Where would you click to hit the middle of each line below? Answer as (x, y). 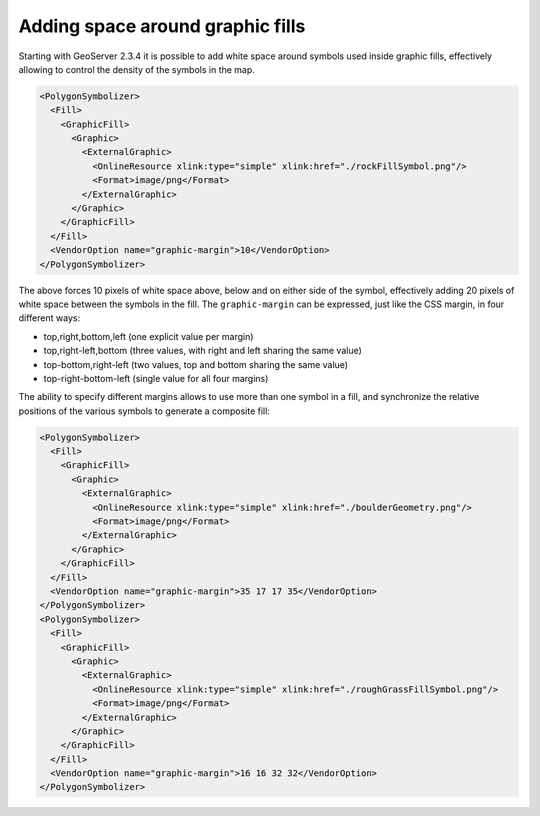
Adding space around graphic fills (162, 26)
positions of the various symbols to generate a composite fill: (144, 411)
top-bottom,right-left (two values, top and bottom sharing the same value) (196, 364)
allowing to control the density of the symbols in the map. (136, 69)
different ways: (49, 318)
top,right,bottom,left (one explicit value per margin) (148, 336)
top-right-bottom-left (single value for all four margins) (156, 378)
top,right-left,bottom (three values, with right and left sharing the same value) (202, 351)
